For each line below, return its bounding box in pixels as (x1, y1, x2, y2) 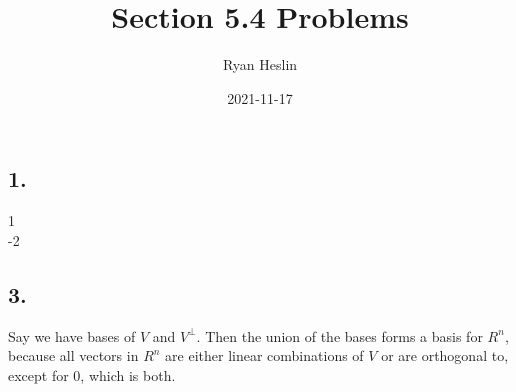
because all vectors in (8, 345, 139, 366)
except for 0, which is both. (8, 364, 176, 385)
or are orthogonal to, (381, 345, 509, 366)
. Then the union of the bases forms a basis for (196, 325, 483, 346)
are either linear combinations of (165, 345, 364, 366)
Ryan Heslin (222, 54, 298, 75)
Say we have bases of (8, 325, 136, 346)
